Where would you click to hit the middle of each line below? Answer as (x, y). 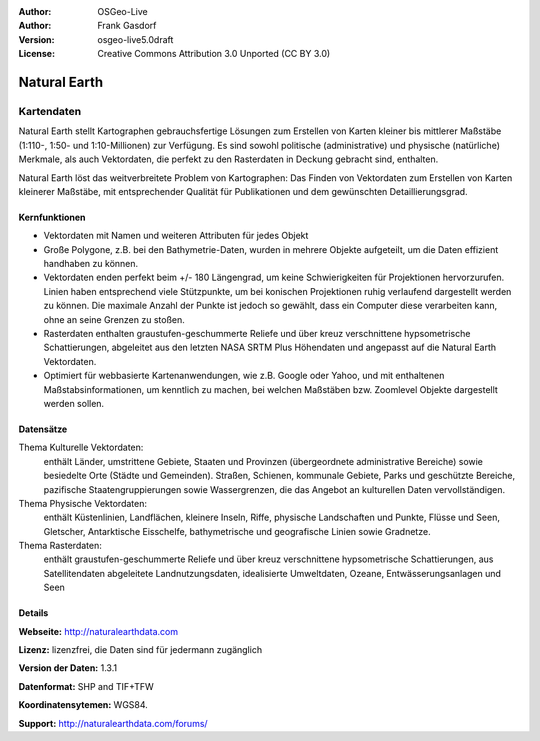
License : (36, 54)
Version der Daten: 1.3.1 (68, 668)
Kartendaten (50, 111)
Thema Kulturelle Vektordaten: (81, 447)
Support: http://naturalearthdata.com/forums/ (113, 723)
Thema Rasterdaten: (60, 546)
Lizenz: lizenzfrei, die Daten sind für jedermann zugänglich (140, 650)
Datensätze (43, 429)
